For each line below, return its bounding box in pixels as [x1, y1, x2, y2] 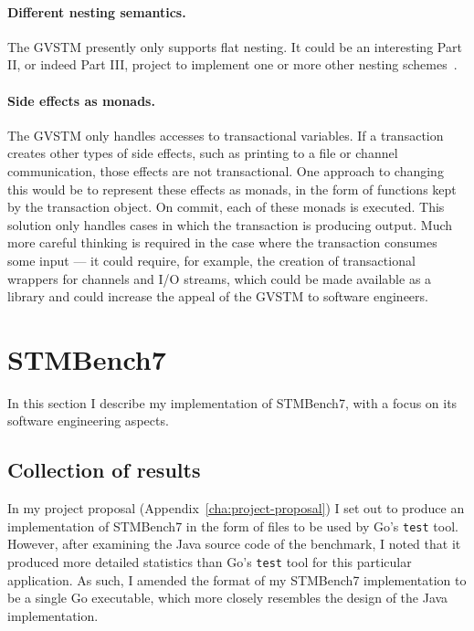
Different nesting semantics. [7, 2, 186, 21]
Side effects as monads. [7, 90, 155, 110]
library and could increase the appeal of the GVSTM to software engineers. [7, 287, 428, 306]
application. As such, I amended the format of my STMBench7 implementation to [7, 570, 467, 589]
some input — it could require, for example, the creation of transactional [7, 250, 416, 269]
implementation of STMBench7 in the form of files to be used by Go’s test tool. [7, 516, 458, 535]
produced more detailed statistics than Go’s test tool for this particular [7, 552, 412, 572]
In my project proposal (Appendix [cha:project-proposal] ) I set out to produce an [7, 499, 465, 518]
